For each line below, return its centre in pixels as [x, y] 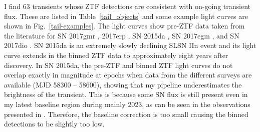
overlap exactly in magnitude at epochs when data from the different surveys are [128, 75]
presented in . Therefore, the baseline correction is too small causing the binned [126, 114]
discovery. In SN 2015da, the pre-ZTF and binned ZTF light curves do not [118, 65]
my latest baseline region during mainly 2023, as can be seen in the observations [127, 104]
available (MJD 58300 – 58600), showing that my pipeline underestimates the [123, 84]
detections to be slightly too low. [54, 124]
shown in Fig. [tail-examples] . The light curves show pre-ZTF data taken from [124, 26]
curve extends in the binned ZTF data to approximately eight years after [116, 55]
